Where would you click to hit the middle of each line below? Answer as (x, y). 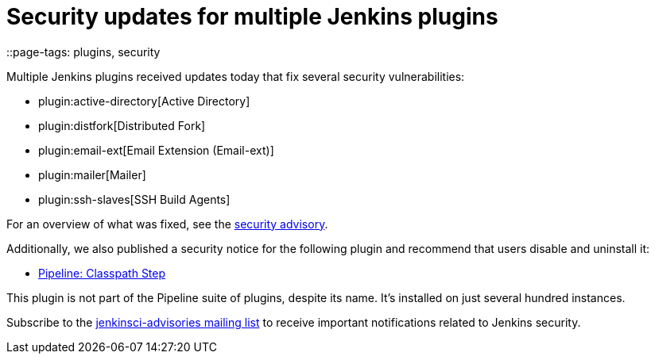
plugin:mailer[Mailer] (92, 174)
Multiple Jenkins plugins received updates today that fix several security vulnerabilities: (236, 76)
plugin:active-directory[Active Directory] (144, 101)
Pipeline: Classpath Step (102, 273)
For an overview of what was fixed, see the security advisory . (167, 224)
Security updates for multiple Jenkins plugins (252, 17)
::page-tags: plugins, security (83, 52)
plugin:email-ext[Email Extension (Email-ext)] (156, 150)
